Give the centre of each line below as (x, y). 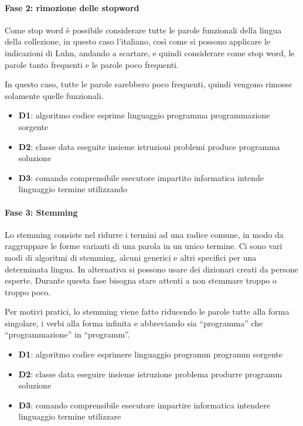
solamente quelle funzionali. (54, 95)
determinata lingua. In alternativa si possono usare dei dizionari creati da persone (151, 269)
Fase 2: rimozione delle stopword (72, 7)
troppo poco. (28, 292)
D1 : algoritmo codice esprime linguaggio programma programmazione (144, 115)
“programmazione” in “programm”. (67, 334)
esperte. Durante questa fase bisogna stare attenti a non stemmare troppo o (141, 280)
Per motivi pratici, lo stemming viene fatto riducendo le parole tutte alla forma (147, 311)
